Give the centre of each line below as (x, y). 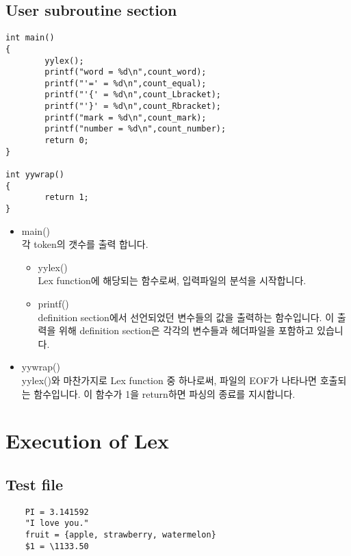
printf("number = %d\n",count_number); (135, 129)
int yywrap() (35, 175)
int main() (30, 38)
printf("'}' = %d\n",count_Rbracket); (133, 106)
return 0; (67, 141)
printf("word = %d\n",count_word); (126, 72)
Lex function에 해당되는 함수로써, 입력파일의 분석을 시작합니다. (172, 280)
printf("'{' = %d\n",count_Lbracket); (133, 95)
